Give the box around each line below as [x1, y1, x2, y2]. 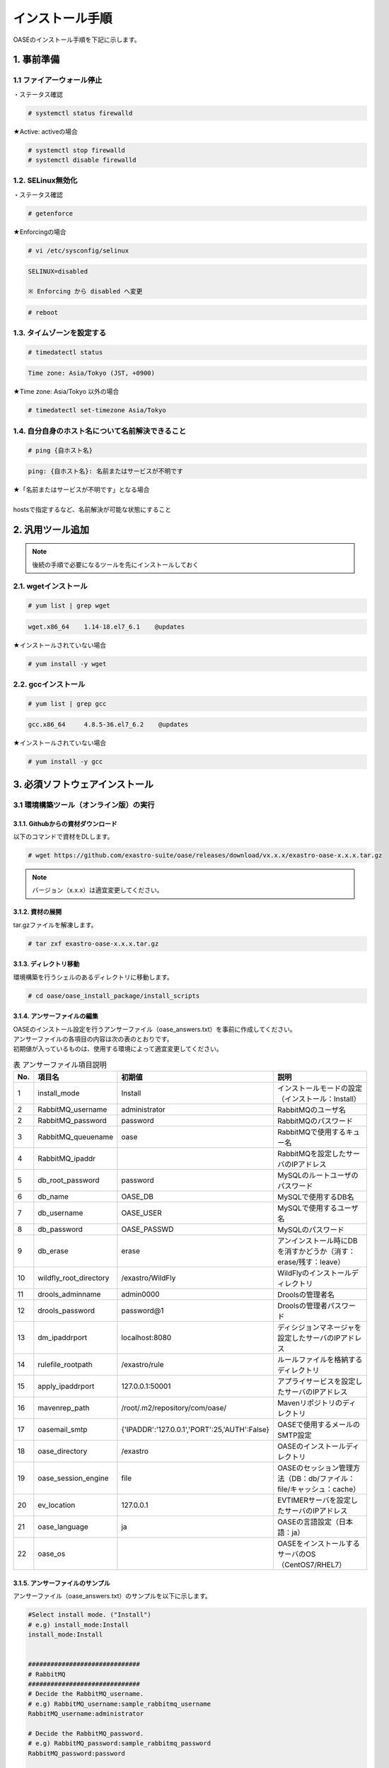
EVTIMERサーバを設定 [277, 1496, 352, 1506]
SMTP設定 [277, 1431, 312, 1441]
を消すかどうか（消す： [277, 1247, 356, 1257]
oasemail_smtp [37, 1425, 88, 1435]
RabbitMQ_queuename [37, 1132, 113, 1142]
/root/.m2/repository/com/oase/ [121, 1403, 227, 1413]
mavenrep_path [37, 1403, 90, 1413]
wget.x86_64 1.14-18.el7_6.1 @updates [28, 622, 185, 631]
